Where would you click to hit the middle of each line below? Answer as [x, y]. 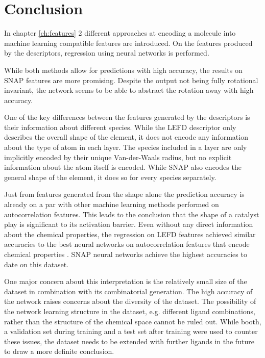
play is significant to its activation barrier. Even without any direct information [129, 224]
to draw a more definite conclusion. [59, 351]
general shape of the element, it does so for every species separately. [110, 177]
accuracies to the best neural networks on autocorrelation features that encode [127, 244]
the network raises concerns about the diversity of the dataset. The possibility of [130, 301]
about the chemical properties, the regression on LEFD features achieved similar [130, 234]
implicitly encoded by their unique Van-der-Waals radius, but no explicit [118, 157]
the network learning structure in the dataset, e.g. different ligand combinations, [130, 311]
